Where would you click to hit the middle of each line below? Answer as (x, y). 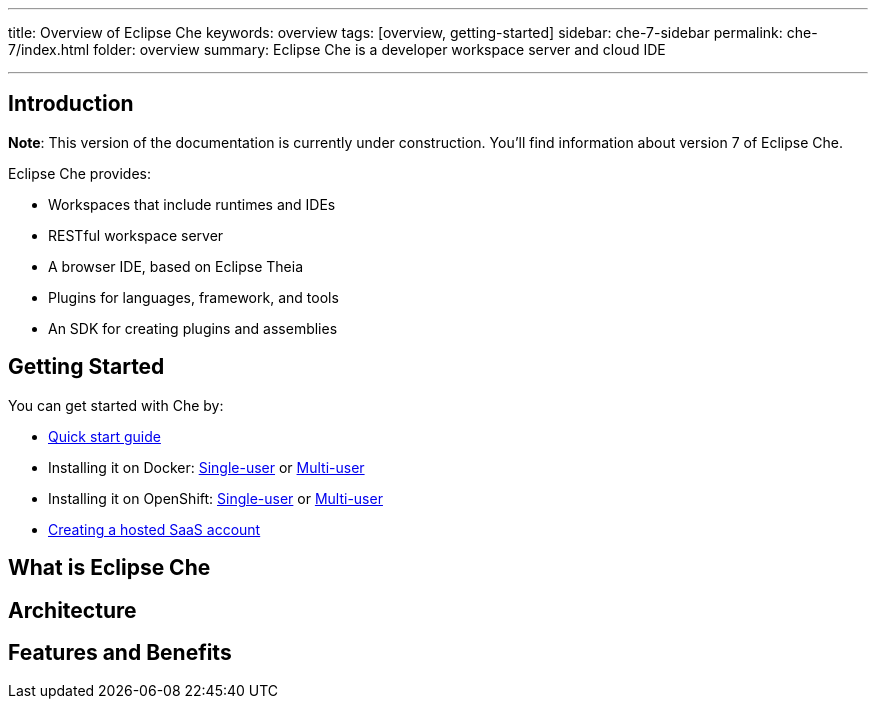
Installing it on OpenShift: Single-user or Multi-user (215, 498)
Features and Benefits (120, 652)
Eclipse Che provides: (80, 173)
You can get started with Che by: (116, 405)
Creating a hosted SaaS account (154, 529)
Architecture (72, 610)
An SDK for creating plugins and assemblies (193, 328)
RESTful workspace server (136, 235)
